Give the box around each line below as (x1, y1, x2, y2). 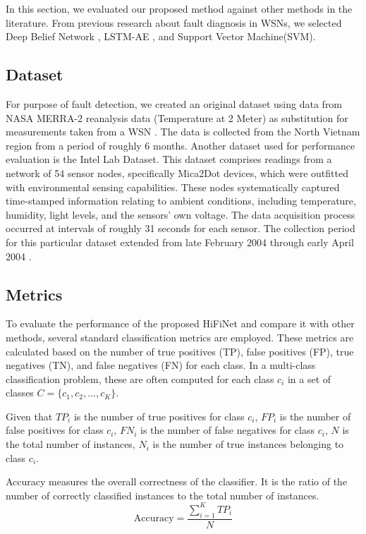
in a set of (287, 371, 331, 386)
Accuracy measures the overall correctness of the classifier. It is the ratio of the (6, 474, 348, 489)
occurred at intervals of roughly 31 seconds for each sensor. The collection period (6, 221, 355, 236)
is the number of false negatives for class (140, 423, 315, 437)
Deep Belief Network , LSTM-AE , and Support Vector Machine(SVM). (6, 29, 316, 44)
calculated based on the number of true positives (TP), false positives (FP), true (6, 344, 354, 358)
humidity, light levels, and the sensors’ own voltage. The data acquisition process (6, 207, 355, 222)
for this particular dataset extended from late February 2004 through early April (6, 234, 354, 249)
